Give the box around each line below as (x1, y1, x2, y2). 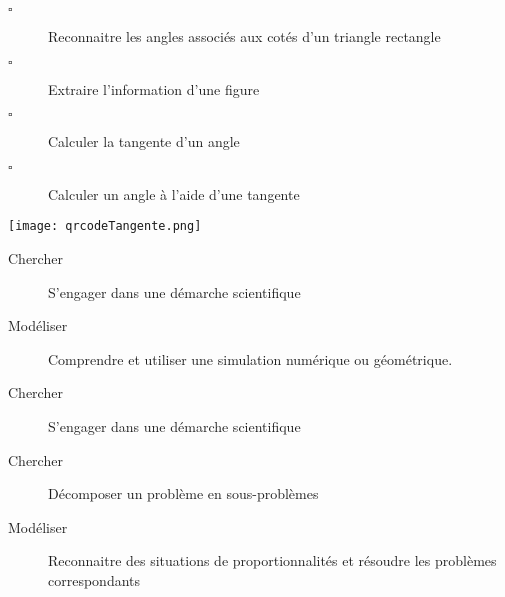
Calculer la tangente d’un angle (48, 131, 240, 152)
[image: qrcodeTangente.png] (8, 219, 202, 234)
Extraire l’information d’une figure (48, 78, 260, 99)
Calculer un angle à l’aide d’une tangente (48, 183, 300, 204)
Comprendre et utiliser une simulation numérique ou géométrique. (48, 348, 453, 369)
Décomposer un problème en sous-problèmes (48, 483, 319, 504)
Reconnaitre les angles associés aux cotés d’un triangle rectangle (48, 26, 441, 46)
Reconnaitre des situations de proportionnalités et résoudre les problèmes (48, 550, 497, 571)
